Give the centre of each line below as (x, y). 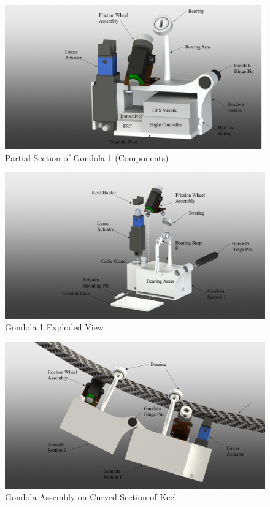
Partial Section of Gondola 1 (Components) (87, 157)
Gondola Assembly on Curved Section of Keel (91, 497)
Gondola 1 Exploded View (54, 327)
